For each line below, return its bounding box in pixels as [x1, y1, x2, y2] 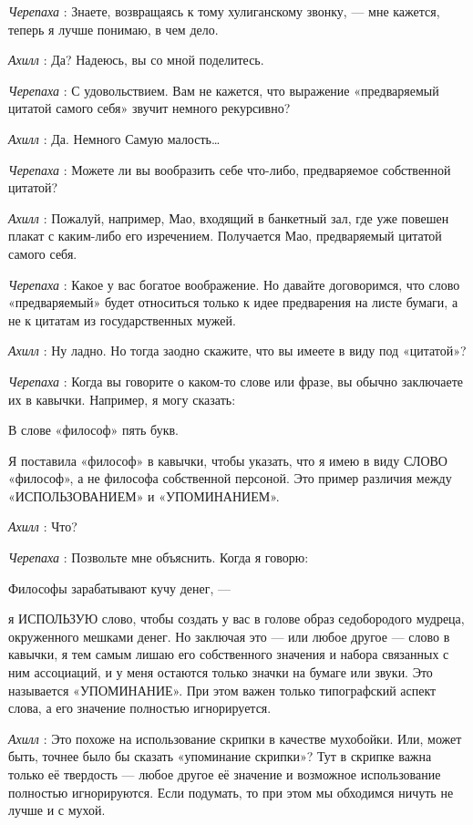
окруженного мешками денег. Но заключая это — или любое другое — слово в [8, 626, 450, 645]
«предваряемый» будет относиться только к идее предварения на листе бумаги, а [8, 293, 458, 312]
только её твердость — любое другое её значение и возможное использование [8, 765, 441, 783]
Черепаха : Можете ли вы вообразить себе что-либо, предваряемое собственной [8, 160, 451, 179]
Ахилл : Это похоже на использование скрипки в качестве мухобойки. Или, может [8, 728, 462, 748]
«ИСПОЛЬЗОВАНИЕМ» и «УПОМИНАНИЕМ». [8, 486, 280, 505]
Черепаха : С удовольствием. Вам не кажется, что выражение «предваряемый [8, 80, 439, 99]
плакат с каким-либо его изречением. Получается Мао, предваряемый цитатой [8, 226, 442, 245]
